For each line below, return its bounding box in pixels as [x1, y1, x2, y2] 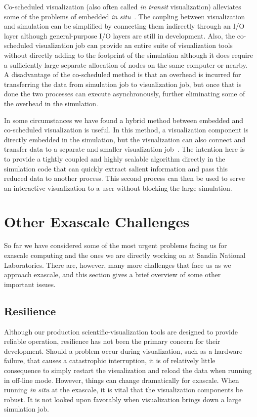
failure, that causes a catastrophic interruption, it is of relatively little [4, 355, 215, 366]
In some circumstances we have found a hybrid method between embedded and [4, 115, 244, 125]
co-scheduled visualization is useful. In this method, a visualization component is [4, 125, 249, 135]
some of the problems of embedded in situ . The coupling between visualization [4, 11, 245, 21]
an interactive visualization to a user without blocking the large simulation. [4, 182, 232, 193]
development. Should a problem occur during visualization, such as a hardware [4, 345, 243, 356]
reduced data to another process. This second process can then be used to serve [4, 173, 245, 183]
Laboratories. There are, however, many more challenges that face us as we [4, 259, 231, 270]
